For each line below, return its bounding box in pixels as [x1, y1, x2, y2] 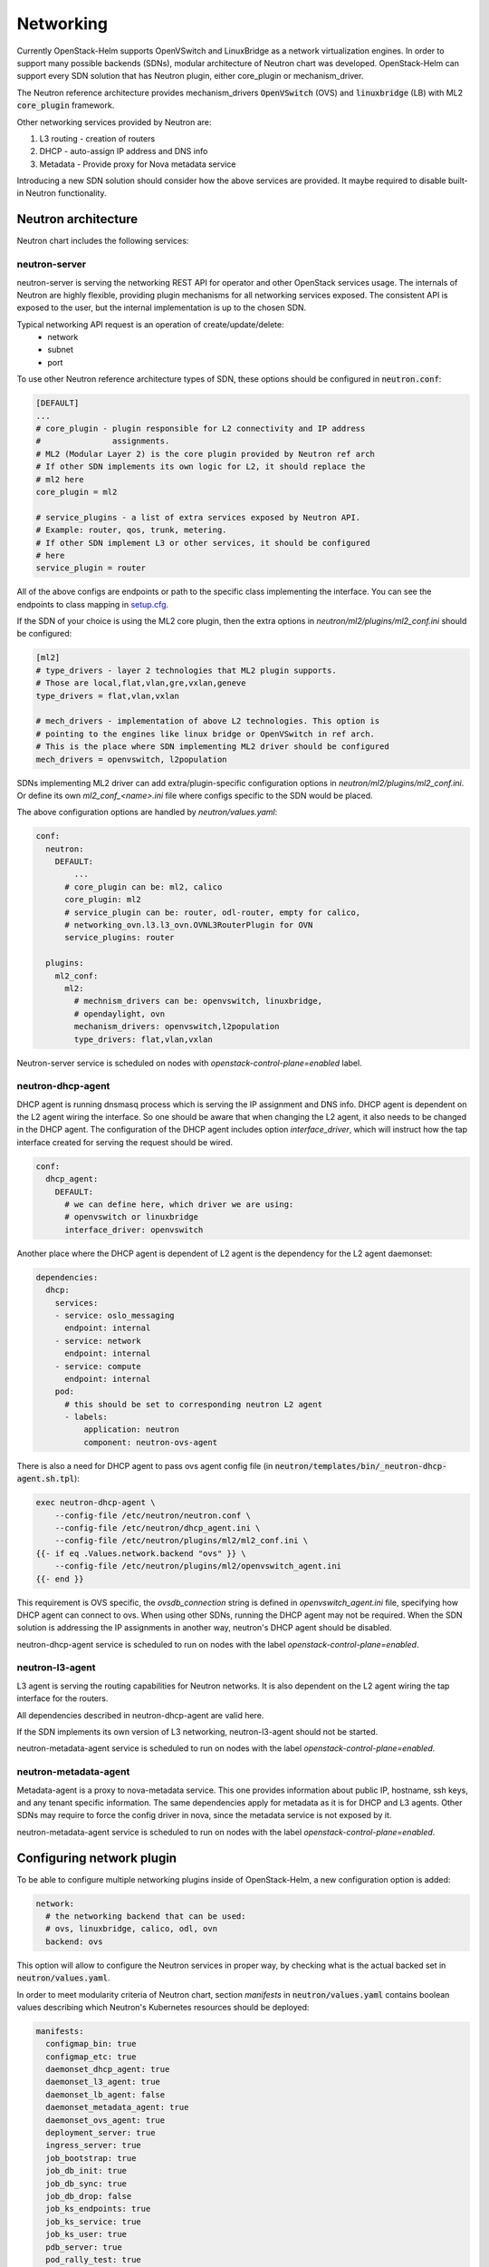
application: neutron [82, 1425, 180, 1435]
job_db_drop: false [45, 2191, 132, 2201]
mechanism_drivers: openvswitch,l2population [73, 1021, 280, 1032]
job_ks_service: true [45, 2216, 142, 2226]
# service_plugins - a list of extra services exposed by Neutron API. [35, 512, 361, 522]
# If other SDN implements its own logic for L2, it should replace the [35, 462, 366, 472]
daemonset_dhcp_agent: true [45, 2064, 170, 2075]
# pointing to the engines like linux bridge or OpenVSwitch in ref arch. [35, 728, 376, 739]
